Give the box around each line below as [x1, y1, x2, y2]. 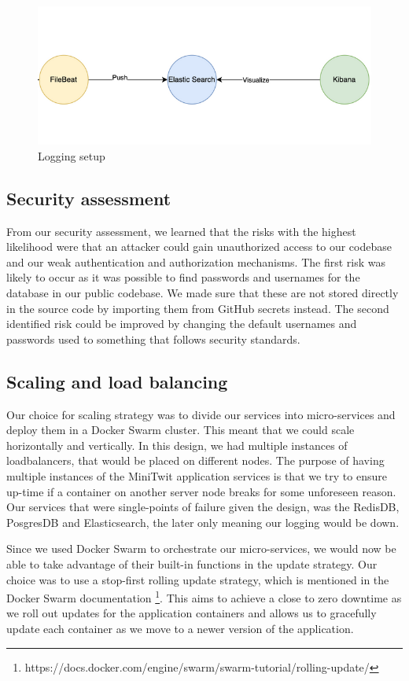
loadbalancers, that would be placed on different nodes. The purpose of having [6, 452, 385, 469]
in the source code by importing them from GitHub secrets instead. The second [6, 300, 389, 316]
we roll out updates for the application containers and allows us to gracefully [6, 605, 377, 621]
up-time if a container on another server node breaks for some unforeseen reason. [6, 483, 396, 499]
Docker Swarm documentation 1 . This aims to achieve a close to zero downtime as [6, 587, 402, 606]
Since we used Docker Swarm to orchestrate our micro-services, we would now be [6, 540, 396, 557]
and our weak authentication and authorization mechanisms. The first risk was [6, 253, 385, 270]
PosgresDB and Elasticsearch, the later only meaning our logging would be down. [6, 514, 400, 530]
